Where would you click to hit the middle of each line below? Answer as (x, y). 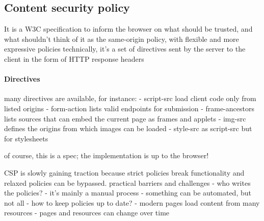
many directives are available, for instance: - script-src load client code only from (130, 98)
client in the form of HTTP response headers (74, 58)
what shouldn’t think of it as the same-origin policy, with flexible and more (122, 39)
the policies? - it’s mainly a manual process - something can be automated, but (128, 193)
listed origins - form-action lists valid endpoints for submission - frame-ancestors (129, 108)
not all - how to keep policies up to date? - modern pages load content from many (132, 202)
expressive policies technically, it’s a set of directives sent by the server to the (125, 49)
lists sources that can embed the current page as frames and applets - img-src (125, 118)
